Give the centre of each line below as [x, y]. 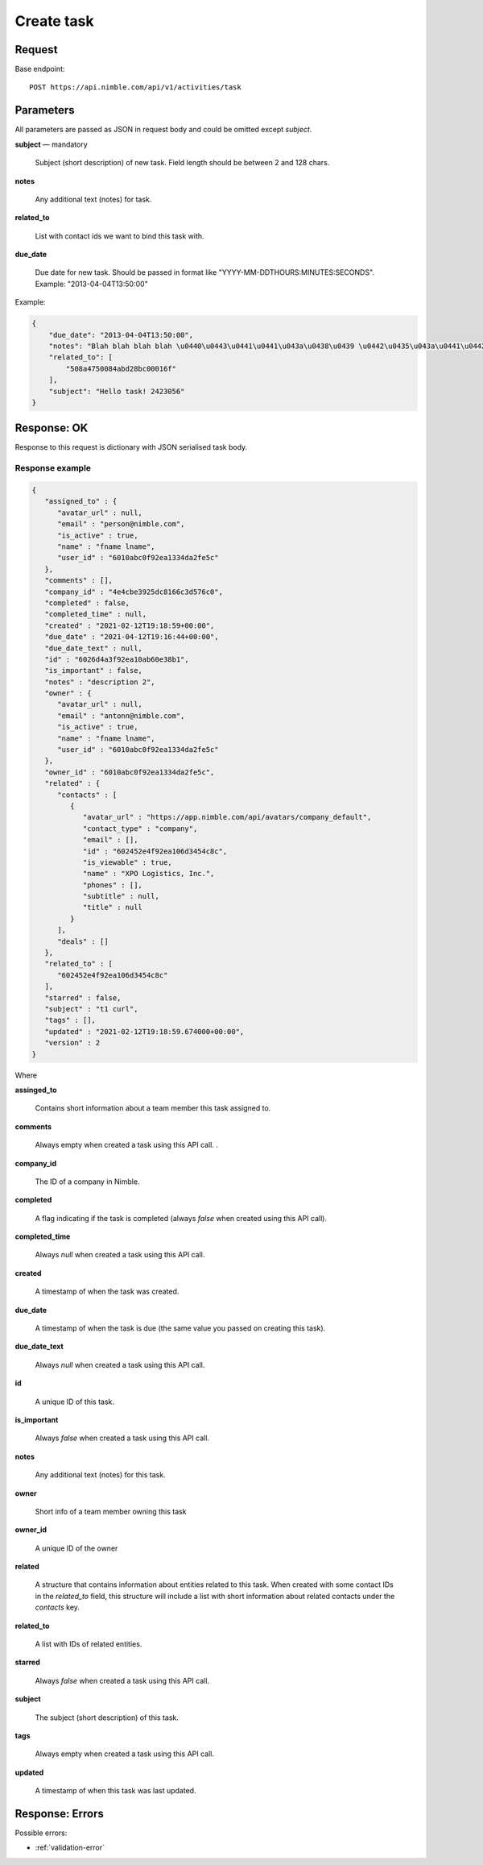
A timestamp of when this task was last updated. [116, 1791]
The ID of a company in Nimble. [87, 1182]
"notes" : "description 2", [100, 682]
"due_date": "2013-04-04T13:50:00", [121, 335]
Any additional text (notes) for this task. [100, 1475]
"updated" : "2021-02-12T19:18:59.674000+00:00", [144, 1031]
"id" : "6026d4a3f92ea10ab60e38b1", [117, 659]
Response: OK [52, 428]
